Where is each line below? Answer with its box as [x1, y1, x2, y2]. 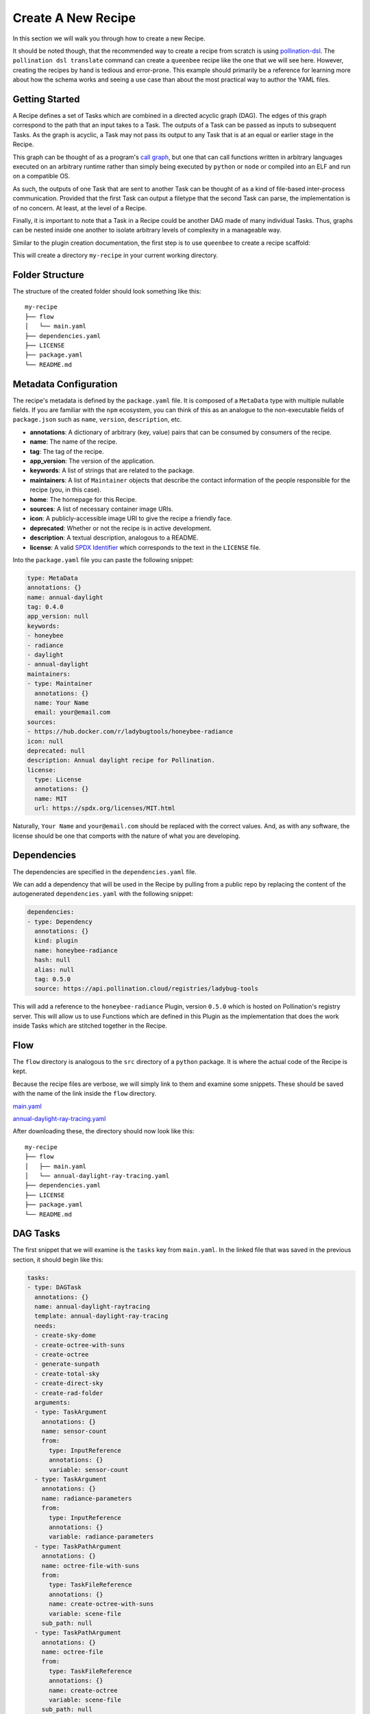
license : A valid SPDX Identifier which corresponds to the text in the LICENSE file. [29, 543, 261, 551]
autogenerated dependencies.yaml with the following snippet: [12, 890, 193, 898]
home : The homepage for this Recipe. [29, 495, 137, 503]
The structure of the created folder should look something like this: [12, 287, 201, 295]
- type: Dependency [27, 917, 92, 926]
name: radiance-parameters [41, 1495, 133, 1502]
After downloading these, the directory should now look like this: [12, 1127, 195, 1135]
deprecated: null [27, 747, 86, 754]
